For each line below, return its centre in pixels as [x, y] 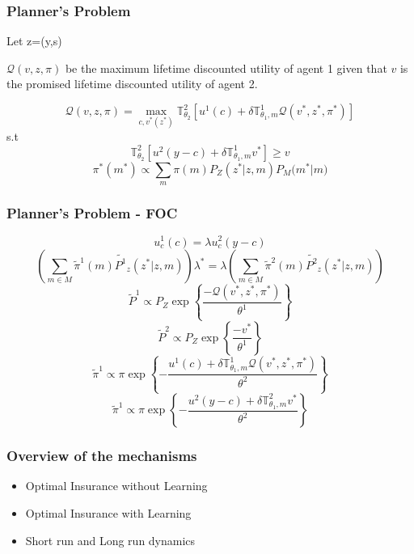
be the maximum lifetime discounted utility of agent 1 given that [226, 68]
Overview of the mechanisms [102, 456]
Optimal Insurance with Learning [108, 513]
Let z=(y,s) [34, 41]
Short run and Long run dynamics [110, 540]
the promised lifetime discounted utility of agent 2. [132, 84]
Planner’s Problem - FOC [92, 213]
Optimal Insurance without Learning [116, 486]
